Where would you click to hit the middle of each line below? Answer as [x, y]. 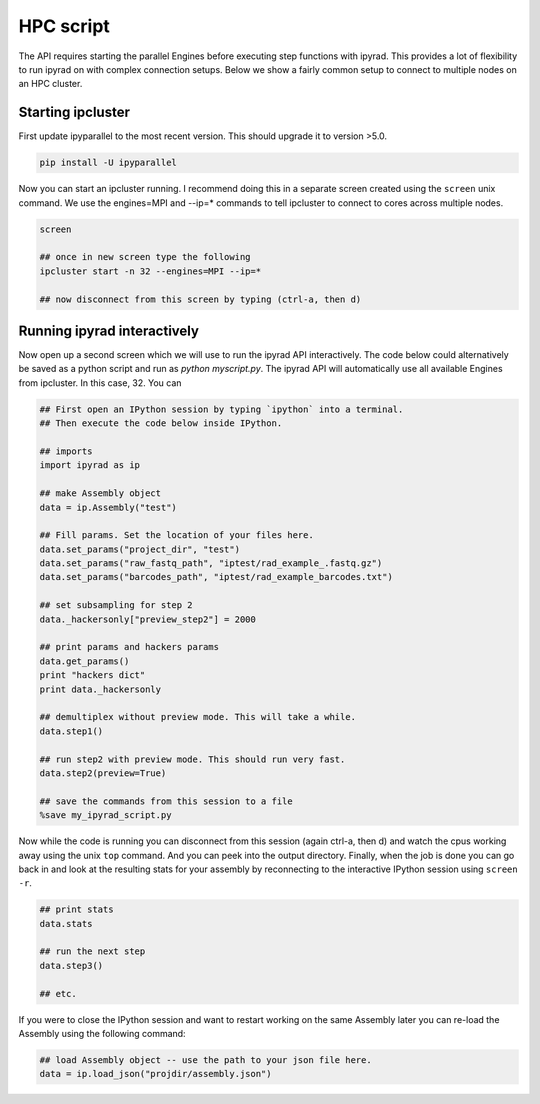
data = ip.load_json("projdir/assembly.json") [155, 1074]
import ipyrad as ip [89, 465]
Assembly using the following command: [102, 1033]
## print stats [76, 909]
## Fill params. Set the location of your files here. [176, 535]
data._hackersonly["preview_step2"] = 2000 [148, 619]
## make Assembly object [100, 493]
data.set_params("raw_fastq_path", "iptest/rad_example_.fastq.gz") [211, 563]
